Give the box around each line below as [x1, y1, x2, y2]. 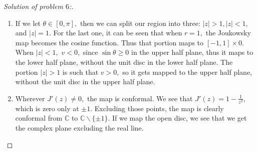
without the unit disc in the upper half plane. [15, 76, 155, 87]
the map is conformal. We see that [87, 93, 193, 103]
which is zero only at [15, 103, 79, 113]
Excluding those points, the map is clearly [94, 103, 224, 113]
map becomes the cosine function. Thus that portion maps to [15, 37, 204, 47]
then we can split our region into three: [80, 17, 200, 28]
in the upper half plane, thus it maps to [131, 47, 253, 57]
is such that [62, 66, 99, 77]
